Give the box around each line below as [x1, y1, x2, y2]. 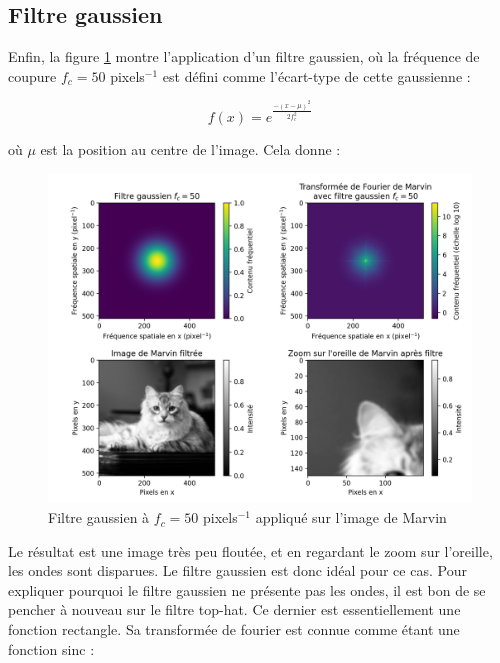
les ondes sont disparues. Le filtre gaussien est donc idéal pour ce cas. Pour [8, 560, 467, 581]
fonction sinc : [8, 638, 95, 659]
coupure [8, 65, 57, 86]
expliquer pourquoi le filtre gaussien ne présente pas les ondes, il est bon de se [8, 579, 486, 600]
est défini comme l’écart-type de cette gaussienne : [162, 65, 471, 86]
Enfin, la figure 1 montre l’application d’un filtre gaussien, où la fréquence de [8, 46, 480, 67]
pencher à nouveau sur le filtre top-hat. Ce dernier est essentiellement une [8, 599, 461, 620]
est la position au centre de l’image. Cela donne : [40, 139, 341, 160]
